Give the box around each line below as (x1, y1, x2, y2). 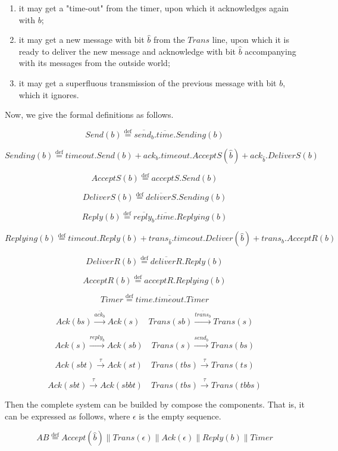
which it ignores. (18, 88, 79, 101)
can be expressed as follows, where (5, 409, 130, 422)
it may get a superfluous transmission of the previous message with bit (18, 76, 277, 89)
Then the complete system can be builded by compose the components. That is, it (5, 398, 305, 411)
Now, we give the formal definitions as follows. (5, 108, 174, 121)
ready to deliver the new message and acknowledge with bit (18, 45, 236, 57)
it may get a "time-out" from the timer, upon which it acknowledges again (18, 2, 289, 14)
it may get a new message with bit (18, 33, 145, 46)
